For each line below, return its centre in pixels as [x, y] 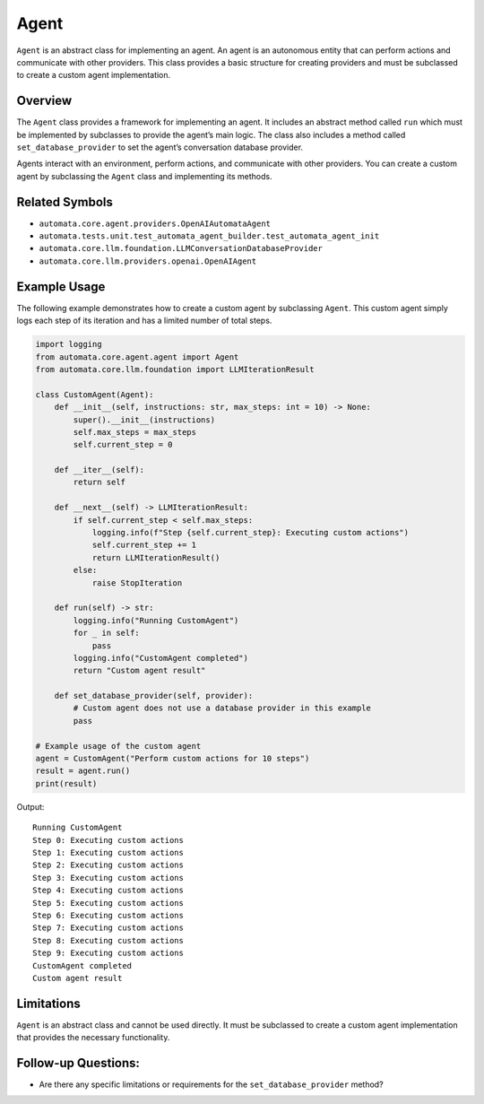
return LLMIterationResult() [156, 557]
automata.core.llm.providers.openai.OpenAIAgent [148, 261]
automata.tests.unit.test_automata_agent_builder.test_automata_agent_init [209, 236]
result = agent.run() [83, 771]
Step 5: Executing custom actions [108, 903]
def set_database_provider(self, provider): [154, 696]
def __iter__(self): [99, 470]
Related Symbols [65, 202]
